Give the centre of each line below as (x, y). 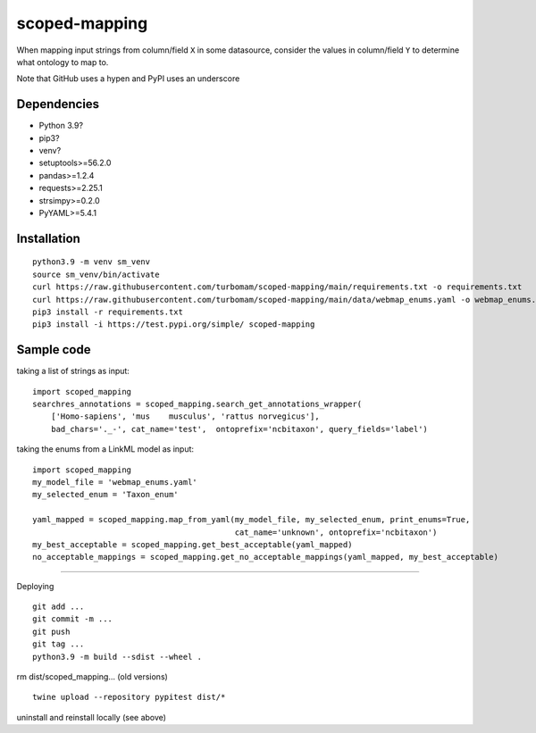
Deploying (35, 586)
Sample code (54, 350)
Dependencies (58, 104)
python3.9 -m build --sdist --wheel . (117, 657)
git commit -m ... (73, 619)
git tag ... (59, 644)
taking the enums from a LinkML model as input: (105, 449)
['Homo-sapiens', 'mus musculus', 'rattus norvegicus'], (185, 416)
